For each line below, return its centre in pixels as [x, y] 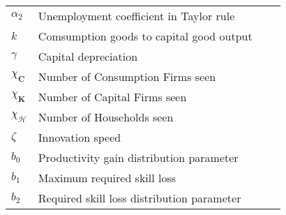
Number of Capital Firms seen [112, 97]
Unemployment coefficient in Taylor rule [136, 16]
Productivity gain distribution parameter [138, 157]
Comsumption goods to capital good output [145, 36]
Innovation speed [80, 137]
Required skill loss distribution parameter [140, 198]
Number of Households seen [106, 117]
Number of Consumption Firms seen [127, 76]
